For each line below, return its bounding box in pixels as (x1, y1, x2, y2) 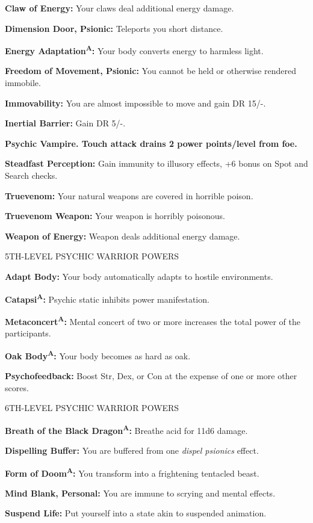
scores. (5, 381, 29, 394)
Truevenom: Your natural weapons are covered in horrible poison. (5, 189, 253, 202)
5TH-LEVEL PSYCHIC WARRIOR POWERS (5, 250, 179, 262)
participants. (5, 327, 51, 339)
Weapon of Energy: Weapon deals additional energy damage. (5, 229, 240, 242)
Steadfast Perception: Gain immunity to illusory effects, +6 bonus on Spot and (5, 157, 308, 170)
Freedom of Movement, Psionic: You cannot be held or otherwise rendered (5, 64, 297, 77)
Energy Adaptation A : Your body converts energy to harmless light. (5, 43, 264, 57)
